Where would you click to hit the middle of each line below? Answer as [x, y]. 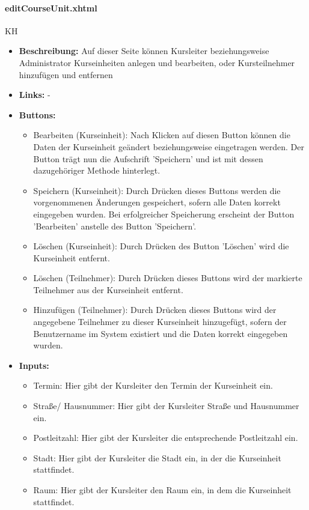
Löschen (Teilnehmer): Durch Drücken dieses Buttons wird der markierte [168, 278]
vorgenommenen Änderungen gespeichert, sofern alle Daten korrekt [157, 202]
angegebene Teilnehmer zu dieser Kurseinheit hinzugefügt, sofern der [160, 322]
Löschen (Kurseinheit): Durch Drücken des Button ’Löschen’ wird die [161, 246]
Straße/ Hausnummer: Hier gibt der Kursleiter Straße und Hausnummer [166, 406]
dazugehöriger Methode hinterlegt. [97, 170]
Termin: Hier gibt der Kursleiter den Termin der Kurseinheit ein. [153, 385]
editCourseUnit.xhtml [51, 8]
